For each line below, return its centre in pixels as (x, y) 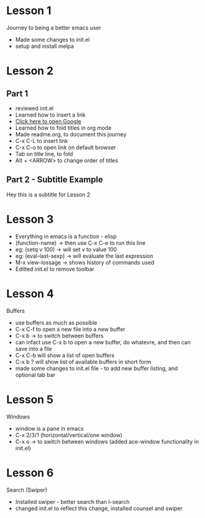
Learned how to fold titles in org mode (63, 128)
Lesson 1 (29, 11)
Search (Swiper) (27, 490)
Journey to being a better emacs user (54, 28)
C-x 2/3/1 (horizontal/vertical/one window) (69, 435)
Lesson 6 (30, 473)
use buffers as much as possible (56, 322)
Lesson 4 (30, 294)
